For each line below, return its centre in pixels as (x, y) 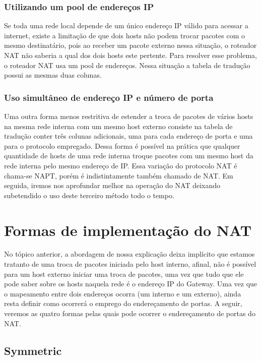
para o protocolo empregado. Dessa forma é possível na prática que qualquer (122, 145)
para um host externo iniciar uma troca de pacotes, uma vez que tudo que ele (124, 274)
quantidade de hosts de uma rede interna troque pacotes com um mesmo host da (129, 156)
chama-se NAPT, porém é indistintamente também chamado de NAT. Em (119, 175)
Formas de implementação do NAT (128, 230)
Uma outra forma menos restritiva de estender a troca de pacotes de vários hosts (129, 116)
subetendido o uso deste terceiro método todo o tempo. (89, 195)
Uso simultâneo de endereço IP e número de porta (109, 97)
